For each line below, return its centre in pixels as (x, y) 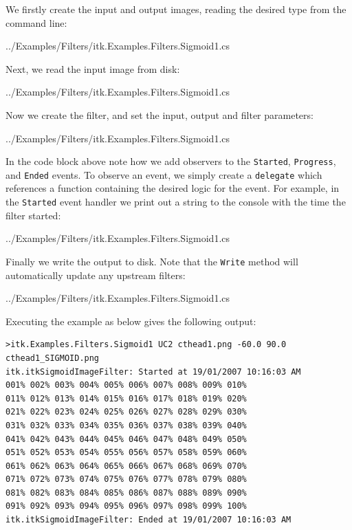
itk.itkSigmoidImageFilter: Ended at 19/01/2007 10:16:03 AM (148, 520)
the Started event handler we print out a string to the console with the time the (176, 202)
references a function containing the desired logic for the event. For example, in (173, 188)
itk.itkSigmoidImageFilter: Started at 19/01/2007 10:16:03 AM (153, 372)
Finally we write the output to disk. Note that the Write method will (152, 261)
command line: (36, 22)
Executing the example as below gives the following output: (131, 321)
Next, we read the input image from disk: (93, 68)
